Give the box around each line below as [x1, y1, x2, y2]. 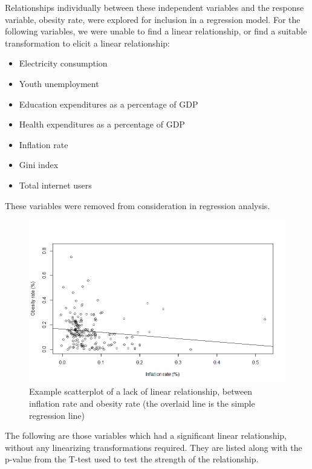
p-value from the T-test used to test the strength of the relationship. [5, 453, 259, 465]
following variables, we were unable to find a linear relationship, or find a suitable [5, 25, 307, 37]
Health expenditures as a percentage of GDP [19, 118, 185, 131]
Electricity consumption [19, 57, 108, 70]
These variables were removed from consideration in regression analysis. [5, 199, 270, 212]
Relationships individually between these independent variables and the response [5, 1, 304, 13]
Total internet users [19, 178, 92, 191]
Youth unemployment [19, 77, 99, 89]
